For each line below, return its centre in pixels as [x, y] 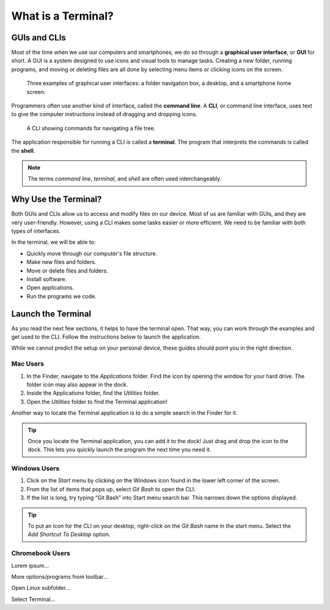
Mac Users [28, 364]
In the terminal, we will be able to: [53, 242]
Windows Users [35, 469]
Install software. [47, 279]
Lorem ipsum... [30, 565]
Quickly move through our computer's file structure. [92, 253]
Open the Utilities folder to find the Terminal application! [97, 402]
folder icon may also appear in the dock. [77, 384]
